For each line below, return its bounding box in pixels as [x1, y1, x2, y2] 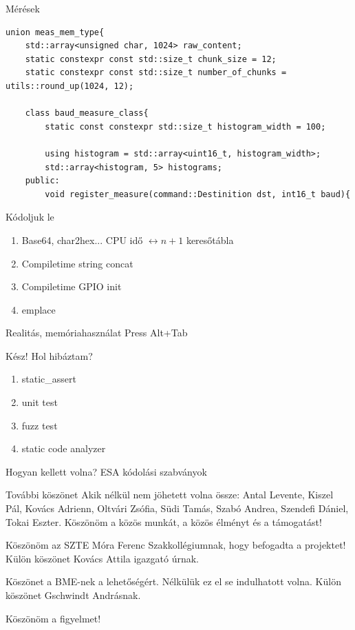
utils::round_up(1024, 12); [6, 81, 134, 91]
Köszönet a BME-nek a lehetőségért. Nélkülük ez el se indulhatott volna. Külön [6, 574, 341, 589]
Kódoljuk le [6, 210, 54, 224]
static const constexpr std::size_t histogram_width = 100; [45, 121, 326, 132]
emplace [21, 302, 56, 316]
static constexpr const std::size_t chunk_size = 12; [25, 54, 277, 64]
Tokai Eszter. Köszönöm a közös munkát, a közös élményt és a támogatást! [6, 514, 322, 529]
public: [25, 176, 60, 186]
